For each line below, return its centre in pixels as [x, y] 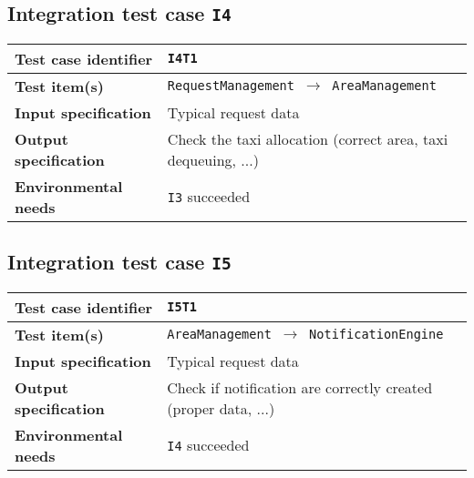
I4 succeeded [208, 445]
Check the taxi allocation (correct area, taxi [308, 138]
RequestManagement [231, 86]
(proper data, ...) [221, 408]
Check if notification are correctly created [300, 387]
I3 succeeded [209, 197]
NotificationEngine [376, 335]
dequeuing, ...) [213, 159]
